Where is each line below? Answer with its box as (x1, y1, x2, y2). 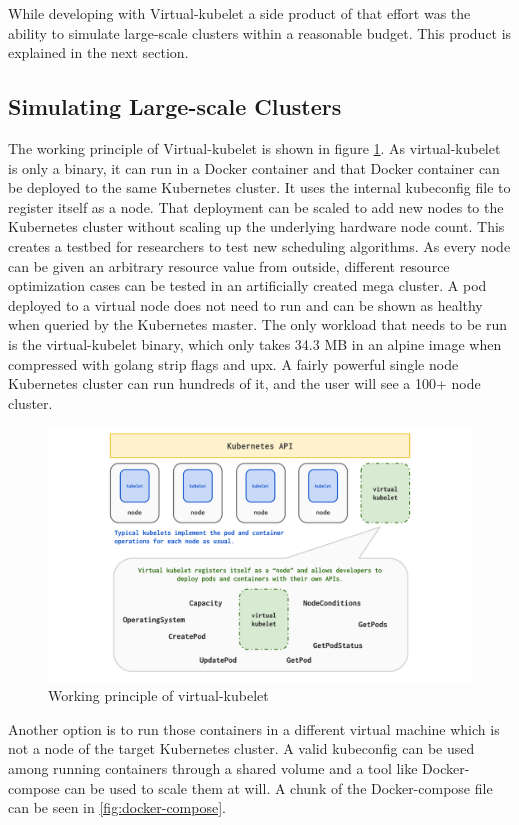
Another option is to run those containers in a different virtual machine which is (8, 718, 500, 739)
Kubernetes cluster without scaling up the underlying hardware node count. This (8, 216, 505, 237)
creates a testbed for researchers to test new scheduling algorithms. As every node (8, 235, 511, 256)
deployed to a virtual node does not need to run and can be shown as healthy (8, 294, 483, 315)
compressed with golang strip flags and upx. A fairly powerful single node (8, 353, 459, 374)
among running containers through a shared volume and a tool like (8, 757, 418, 778)
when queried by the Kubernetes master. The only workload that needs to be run (8, 314, 507, 335)
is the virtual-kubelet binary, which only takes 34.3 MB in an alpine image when (8, 333, 502, 354)
